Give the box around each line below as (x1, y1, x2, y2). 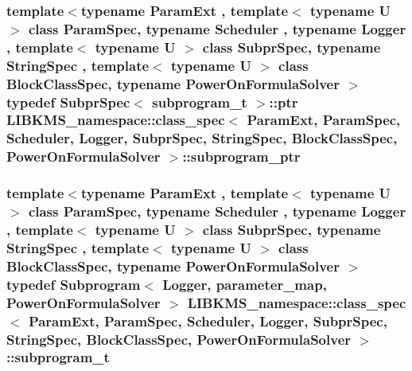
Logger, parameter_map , (162, 274, 327, 294)
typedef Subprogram (6, 274, 141, 294)
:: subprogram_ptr (182, 146, 301, 166)
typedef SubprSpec (6, 92, 130, 111)
